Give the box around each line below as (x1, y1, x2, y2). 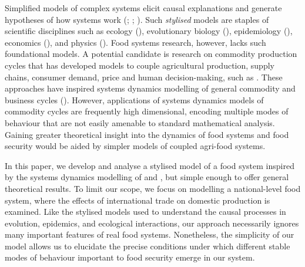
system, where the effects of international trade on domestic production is (5, 194, 270, 206)
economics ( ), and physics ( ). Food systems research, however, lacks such (5, 36, 266, 48)
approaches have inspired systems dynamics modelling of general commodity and (5, 82, 296, 94)
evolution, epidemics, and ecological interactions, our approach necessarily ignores (5, 217, 299, 229)
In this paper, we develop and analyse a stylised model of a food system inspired (5, 159, 294, 171)
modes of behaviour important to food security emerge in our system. (5, 251, 255, 263)
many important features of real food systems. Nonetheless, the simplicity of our (5, 228, 294, 241)
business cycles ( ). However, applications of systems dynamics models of (5, 93, 264, 106)
